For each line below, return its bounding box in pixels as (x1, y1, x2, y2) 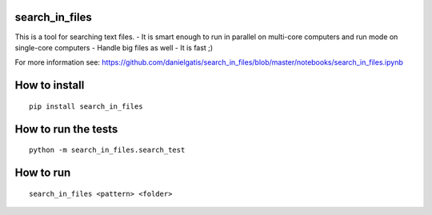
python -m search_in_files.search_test (29, 145, 186, 155)
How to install (14, 78, 85, 92)
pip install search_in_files (29, 102, 143, 111)
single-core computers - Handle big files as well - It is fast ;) (14, 42, 214, 52)
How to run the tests (14, 122, 118, 136)
